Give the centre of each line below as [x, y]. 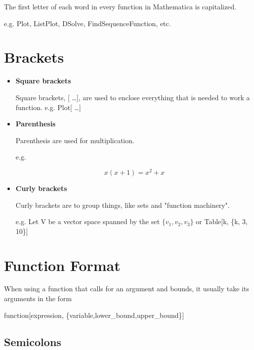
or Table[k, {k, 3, [222, 221]
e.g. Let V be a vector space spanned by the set [88, 221]
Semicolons [33, 341]
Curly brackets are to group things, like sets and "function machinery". [123, 205]
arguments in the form [38, 298]
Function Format [62, 265]
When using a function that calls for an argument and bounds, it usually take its [127, 289]
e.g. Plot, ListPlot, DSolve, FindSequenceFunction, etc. [87, 23]
